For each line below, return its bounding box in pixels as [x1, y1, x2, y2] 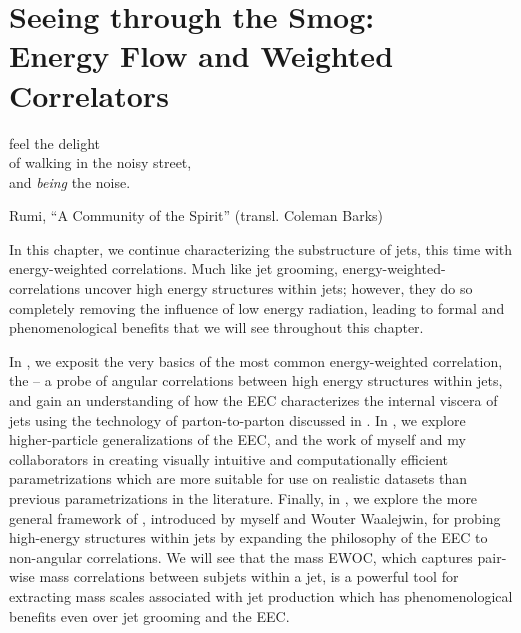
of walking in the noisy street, [9, 152, 192, 173]
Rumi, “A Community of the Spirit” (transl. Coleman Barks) [9, 205, 383, 226]
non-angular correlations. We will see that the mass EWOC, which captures [9, 546, 473, 567]
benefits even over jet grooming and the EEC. [9, 605, 290, 626]
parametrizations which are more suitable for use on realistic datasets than [9, 468, 468, 489]
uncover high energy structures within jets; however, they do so [84, 278, 473, 299]
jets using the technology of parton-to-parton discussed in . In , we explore [9, 409, 466, 430]
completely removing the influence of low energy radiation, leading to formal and [9, 297, 505, 318]
